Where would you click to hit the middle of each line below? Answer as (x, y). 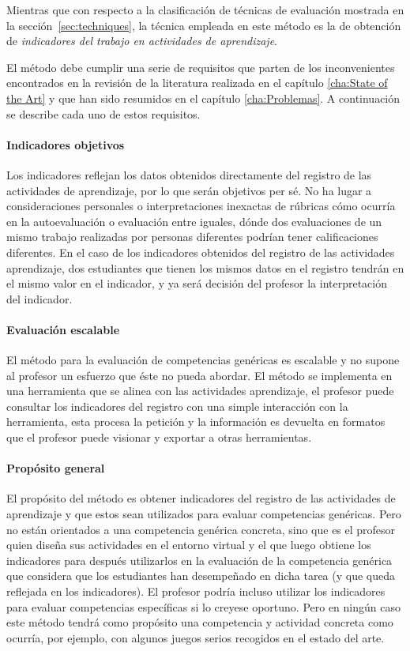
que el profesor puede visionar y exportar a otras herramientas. (159, 437)
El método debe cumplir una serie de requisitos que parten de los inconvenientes (201, 67)
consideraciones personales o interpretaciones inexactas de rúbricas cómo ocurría (201, 206)
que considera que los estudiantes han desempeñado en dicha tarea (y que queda (201, 576)
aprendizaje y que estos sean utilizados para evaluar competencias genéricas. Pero (204, 514)
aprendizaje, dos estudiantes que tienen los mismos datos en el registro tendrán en (205, 267)
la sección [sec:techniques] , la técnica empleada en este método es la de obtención (204, 25)
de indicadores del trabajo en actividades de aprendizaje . (142, 41)
